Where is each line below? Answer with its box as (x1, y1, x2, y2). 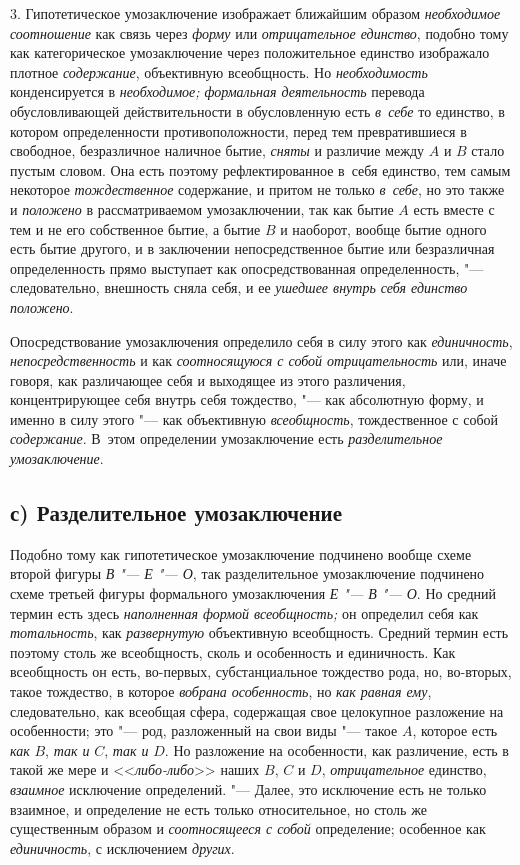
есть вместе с (413, 198, 495, 219)
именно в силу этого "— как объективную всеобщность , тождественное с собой (10, 408, 499, 429)
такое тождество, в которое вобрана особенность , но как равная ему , (10, 681, 432, 702)
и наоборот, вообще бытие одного (280, 218, 487, 239)
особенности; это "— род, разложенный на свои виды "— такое (10, 720, 398, 741)
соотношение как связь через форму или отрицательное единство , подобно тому (10, 22, 509, 43)
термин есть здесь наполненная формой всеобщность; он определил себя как (10, 602, 479, 623)
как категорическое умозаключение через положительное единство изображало (10, 42, 490, 63)
